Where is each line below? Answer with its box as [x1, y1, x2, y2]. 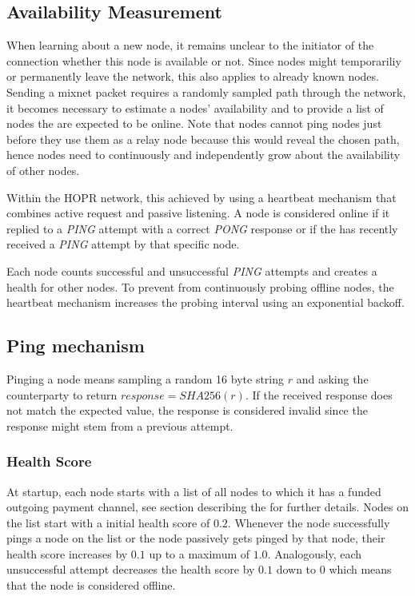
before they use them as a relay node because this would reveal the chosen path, [6, 130, 400, 147]
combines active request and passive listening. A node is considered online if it [6, 205, 390, 221]
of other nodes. [6, 161, 80, 178]
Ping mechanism [6, 333, 145, 358]
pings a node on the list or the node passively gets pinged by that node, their [6, 530, 385, 546]
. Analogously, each [267, 545, 362, 562]
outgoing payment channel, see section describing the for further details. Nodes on [6, 499, 409, 515]
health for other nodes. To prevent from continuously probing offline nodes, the [6, 278, 394, 295]
